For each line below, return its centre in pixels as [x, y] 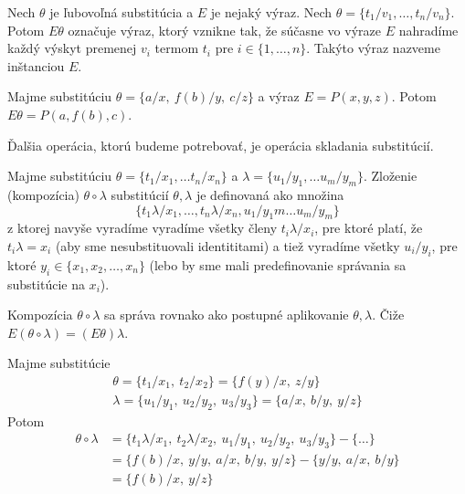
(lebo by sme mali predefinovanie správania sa [278, 264]
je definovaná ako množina [270, 194]
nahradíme [428, 30]
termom [177, 48]
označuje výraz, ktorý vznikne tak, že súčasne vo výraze [224, 30]
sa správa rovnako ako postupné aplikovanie [227, 315]
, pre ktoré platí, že [369, 228]
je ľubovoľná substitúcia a [122, 12]
